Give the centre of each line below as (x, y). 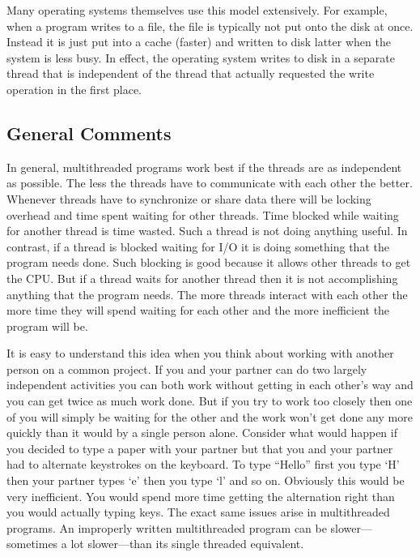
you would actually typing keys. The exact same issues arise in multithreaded (198, 512)
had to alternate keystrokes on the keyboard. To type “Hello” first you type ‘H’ (203, 464)
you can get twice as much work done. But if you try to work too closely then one (210, 401)
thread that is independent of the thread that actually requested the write (191, 73)
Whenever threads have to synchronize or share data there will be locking (189, 198)
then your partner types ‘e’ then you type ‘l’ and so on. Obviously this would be (206, 480)
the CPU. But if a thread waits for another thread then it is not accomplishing (202, 278)
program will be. (47, 326)
